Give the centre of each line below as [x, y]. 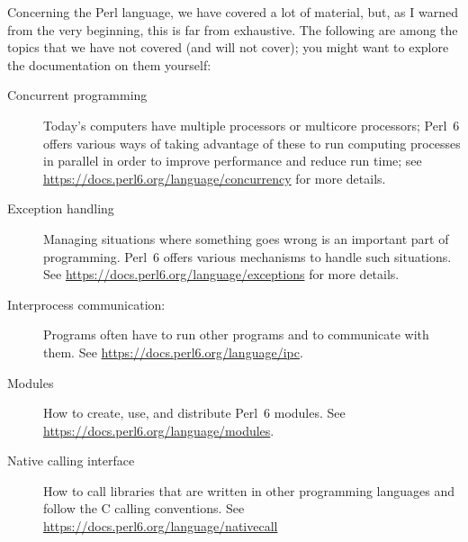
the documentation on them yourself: [109, 64]
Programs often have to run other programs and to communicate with [236, 334]
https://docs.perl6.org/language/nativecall [161, 526]
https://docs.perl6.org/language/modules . [159, 430]
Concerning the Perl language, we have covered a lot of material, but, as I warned [233, 12]
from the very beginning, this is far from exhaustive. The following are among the [233, 29]
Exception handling [61, 208]
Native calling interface [71, 461]
